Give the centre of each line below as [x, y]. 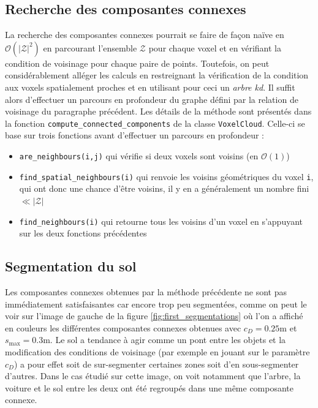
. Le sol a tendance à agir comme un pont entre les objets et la [168, 340]
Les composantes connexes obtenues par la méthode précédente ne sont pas [146, 291]
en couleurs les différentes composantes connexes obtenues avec [123, 327]
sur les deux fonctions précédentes [83, 233]
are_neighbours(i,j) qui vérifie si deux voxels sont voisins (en [139, 156]
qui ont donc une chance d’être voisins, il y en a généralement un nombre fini [164, 188]
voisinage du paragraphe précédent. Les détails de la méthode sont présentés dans [158, 111]
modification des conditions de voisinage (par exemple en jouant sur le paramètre [157, 351]
